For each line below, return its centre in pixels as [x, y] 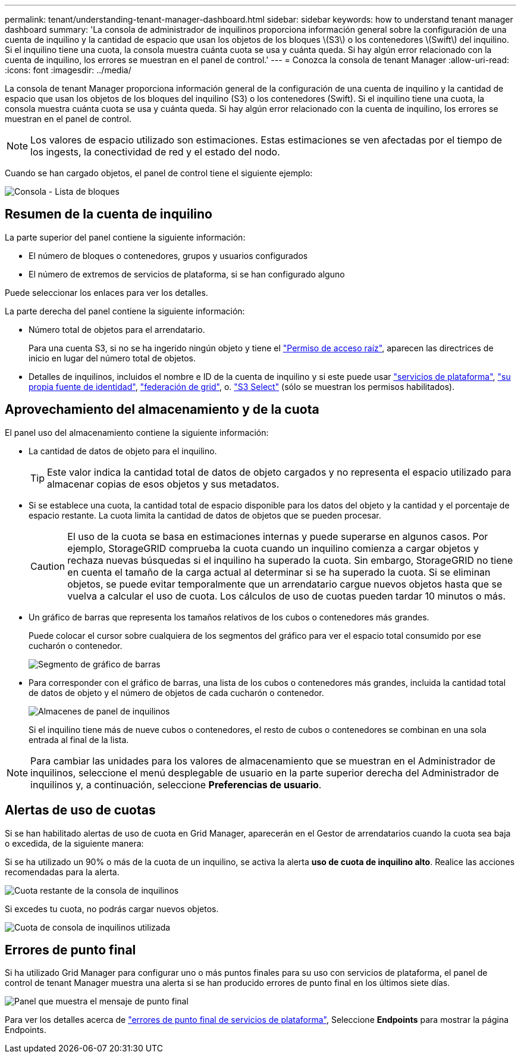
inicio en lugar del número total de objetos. [112, 358]
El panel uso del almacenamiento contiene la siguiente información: [137, 432]
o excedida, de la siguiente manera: [74, 843]
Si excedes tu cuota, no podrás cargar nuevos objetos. [112, 909]
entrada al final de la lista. [79, 739]
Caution [48, 566]
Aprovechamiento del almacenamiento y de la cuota [162, 410]
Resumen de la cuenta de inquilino [109, 214]
